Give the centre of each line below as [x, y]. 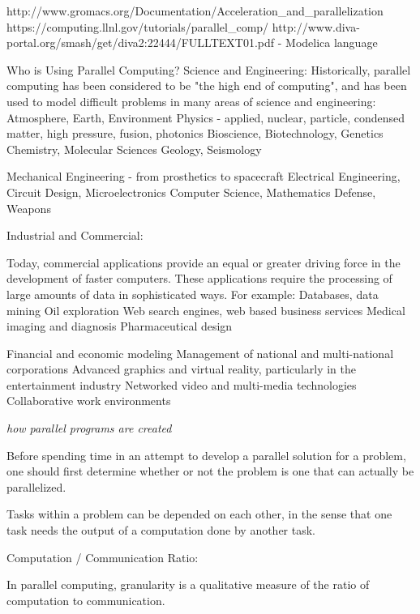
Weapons [29, 208]
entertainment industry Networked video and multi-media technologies [182, 384]
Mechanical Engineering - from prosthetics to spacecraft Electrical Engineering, [204, 176]
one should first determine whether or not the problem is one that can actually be [210, 471]
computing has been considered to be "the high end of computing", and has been [207, 85]
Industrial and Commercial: [75, 235]
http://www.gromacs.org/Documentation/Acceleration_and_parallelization [195, 11]
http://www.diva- [316, 26]
